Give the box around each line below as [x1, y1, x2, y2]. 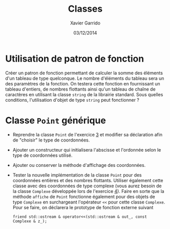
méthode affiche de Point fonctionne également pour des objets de [12, 193, 155, 199]
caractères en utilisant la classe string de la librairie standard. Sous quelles [5, 91, 163, 97]
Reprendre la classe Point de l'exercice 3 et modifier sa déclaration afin [12, 131, 162, 137]
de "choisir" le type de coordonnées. [12, 137, 90, 143]
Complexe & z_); [12, 218, 47, 224]
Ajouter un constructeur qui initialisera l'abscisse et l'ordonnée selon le [12, 147, 161, 153]
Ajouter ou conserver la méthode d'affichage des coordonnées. [12, 162, 146, 168]
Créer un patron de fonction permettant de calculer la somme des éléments [5, 70, 163, 76]
